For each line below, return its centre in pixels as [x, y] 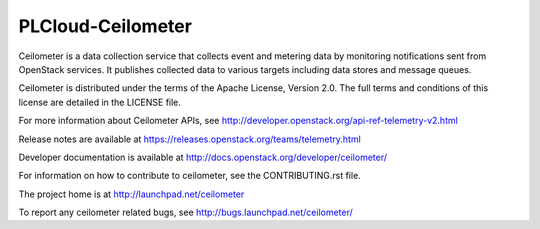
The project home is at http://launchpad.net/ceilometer [131, 194]
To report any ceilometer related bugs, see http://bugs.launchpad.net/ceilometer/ [186, 212]
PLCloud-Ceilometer [105, 26]
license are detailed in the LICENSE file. [100, 102]
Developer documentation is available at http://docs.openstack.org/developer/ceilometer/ [203, 157]
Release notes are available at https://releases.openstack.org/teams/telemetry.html [190, 139]
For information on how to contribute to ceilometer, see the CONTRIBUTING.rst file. [190, 176]
